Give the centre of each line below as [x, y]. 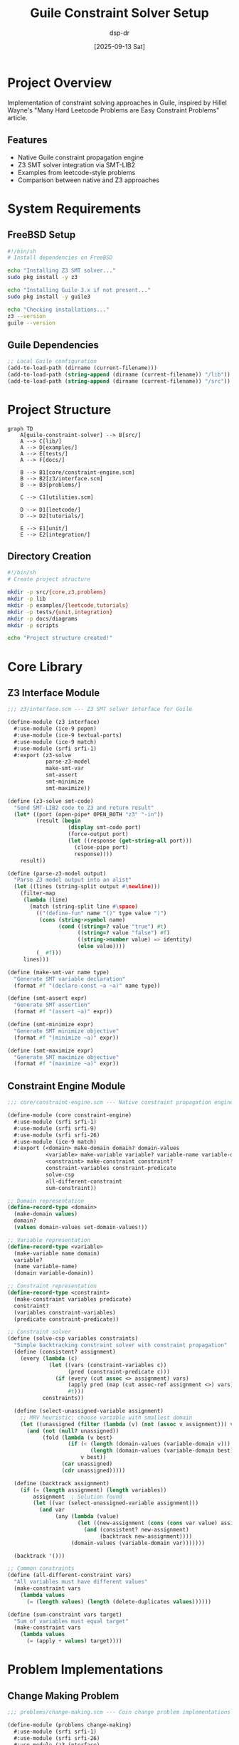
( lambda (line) [46, 900]
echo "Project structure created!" [60, 638]
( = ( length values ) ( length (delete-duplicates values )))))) [119, 1602]
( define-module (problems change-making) [70, 1725]
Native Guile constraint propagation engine [80, 157]
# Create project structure [49, 579]
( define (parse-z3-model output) [57, 873]
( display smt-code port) [105, 828]
